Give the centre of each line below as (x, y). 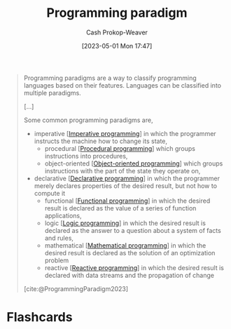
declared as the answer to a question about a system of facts (133, 230)
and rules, (59, 238)
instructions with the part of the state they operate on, (122, 170)
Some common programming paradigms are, (88, 120)
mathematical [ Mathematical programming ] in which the (125, 245)
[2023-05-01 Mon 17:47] (117, 46)
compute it (50, 193)
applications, (63, 215)
